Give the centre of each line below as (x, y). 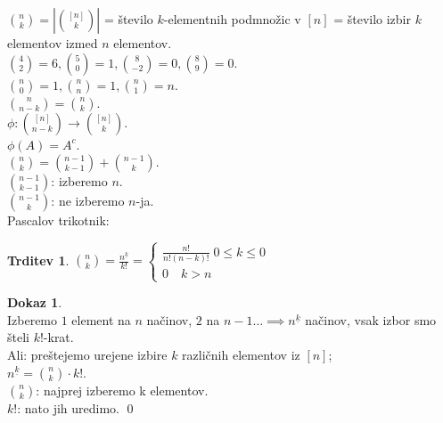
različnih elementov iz (241, 354)
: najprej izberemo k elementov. (122, 390)
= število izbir (372, 19)
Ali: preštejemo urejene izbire (87, 354)
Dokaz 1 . (35, 302)
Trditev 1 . (38, 260)
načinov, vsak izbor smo (371, 319)
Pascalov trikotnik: (58, 220)
